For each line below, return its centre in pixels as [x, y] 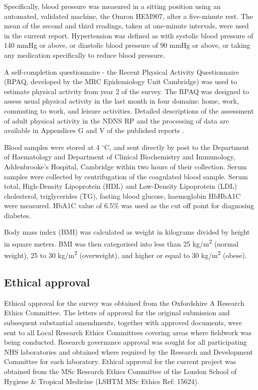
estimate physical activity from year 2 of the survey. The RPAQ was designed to [127, 91]
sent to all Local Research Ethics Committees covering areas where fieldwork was [128, 332]
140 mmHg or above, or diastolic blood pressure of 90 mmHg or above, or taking [127, 45]
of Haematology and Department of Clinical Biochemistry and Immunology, [120, 157]
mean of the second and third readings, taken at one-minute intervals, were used [127, 26]
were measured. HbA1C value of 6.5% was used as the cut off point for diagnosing [129, 205]
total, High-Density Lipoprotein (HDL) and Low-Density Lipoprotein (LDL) [121, 186]
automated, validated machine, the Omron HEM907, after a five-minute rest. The [129, 16]
